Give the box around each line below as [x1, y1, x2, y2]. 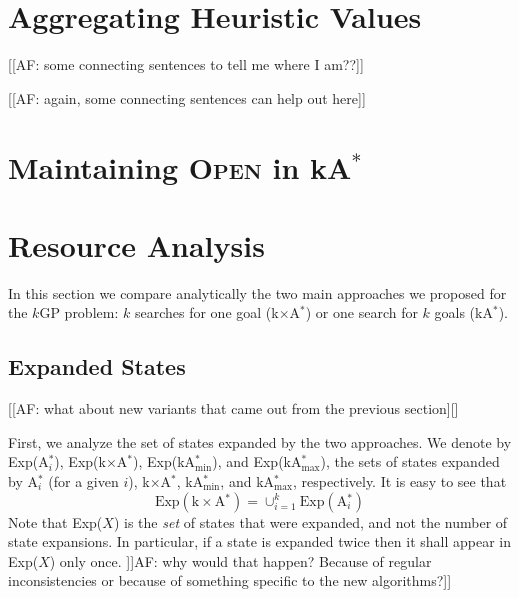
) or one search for [305, 302, 418, 323]
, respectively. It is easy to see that [293, 470, 507, 491]
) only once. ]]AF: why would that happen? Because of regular [49, 550, 432, 571]
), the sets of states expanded [320, 451, 500, 472]
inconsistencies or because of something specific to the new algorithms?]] [8, 570, 452, 591]
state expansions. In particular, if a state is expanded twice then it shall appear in [8, 531, 512, 552]
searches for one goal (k [134, 302, 279, 323]
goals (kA [434, 302, 493, 323]
